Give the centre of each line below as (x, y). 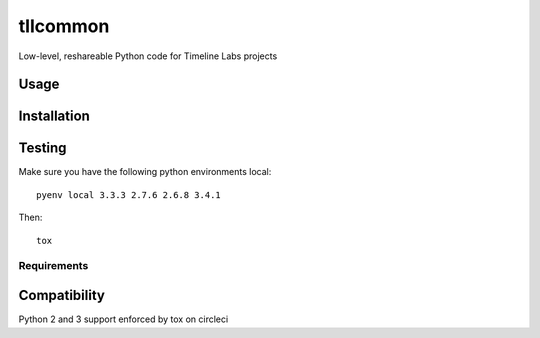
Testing (42, 148)
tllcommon (64, 26)
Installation (54, 116)
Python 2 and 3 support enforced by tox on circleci (123, 319)
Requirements (53, 266)
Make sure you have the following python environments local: (145, 172)
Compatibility (61, 295)
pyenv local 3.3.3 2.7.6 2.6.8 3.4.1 (129, 194)
